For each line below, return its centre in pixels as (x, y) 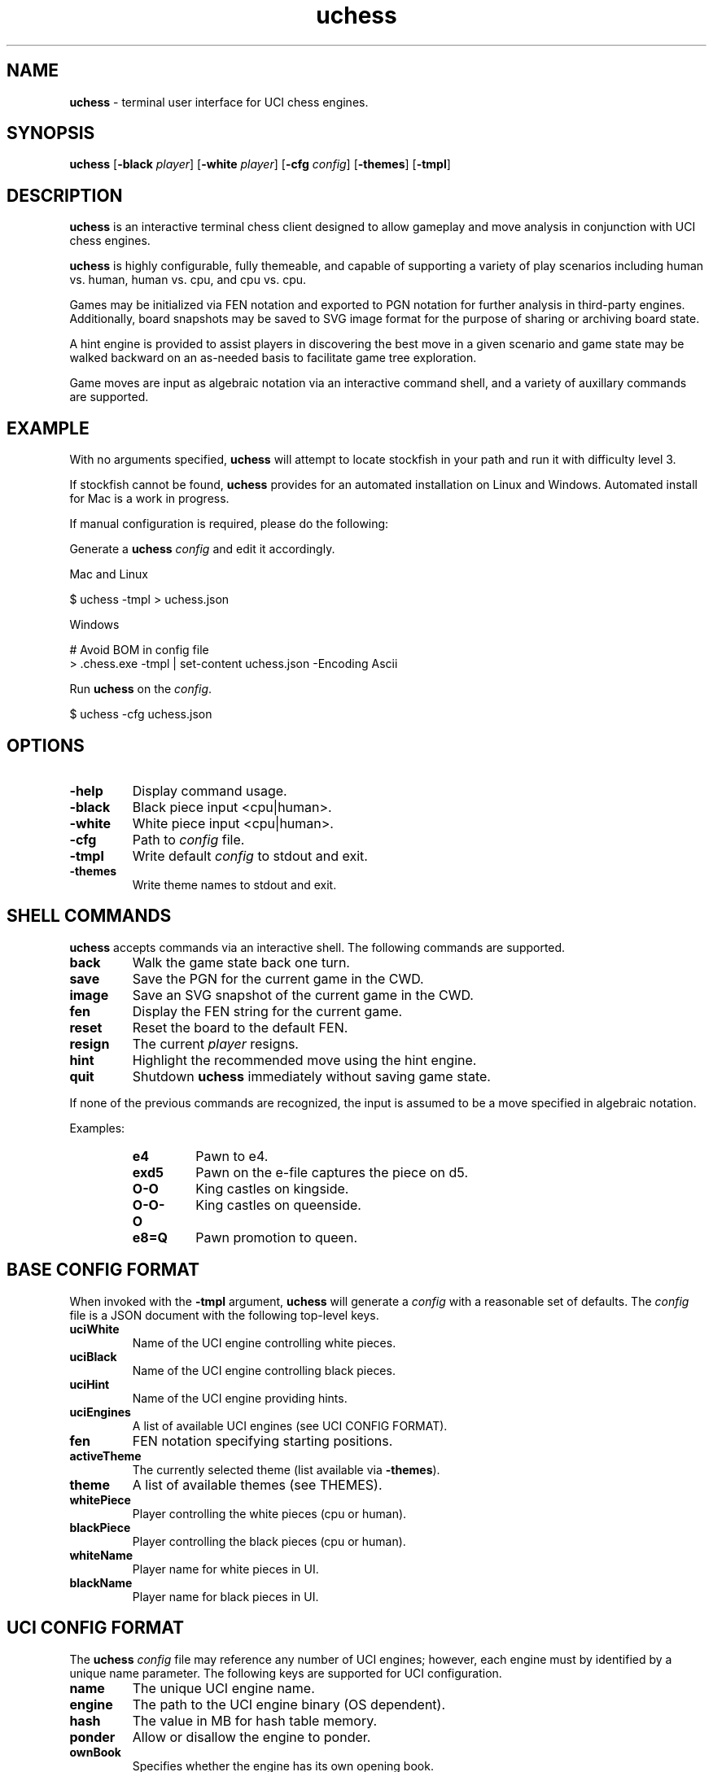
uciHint (90, 1384)
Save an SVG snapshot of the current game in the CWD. (303, 995)
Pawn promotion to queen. (276, 1237)
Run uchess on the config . (141, 689)
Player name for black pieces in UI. (225, 1596)
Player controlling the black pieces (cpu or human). (269, 1541)
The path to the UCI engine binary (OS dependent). (289, 1704)
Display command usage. (210, 790)
